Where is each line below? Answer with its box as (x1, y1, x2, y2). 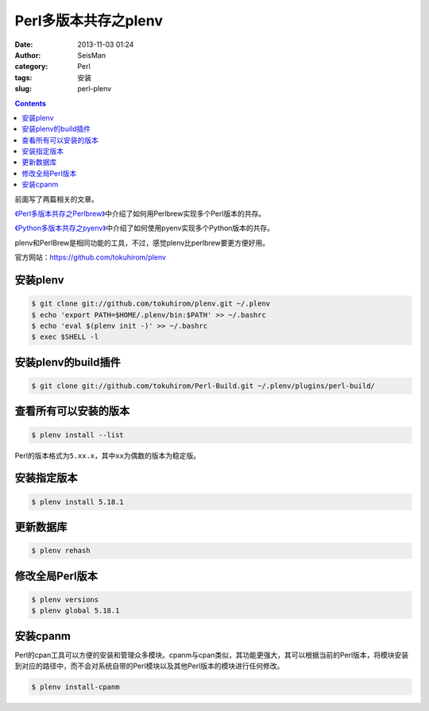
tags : (14, 72, 33, 83)
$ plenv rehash (31, 546, 91, 555)
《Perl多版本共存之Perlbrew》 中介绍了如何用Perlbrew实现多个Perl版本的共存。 (14, 209, 266, 218)
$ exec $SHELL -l (31, 332, 99, 341)
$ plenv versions (31, 595, 99, 604)
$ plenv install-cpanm (31, 682, 120, 691)
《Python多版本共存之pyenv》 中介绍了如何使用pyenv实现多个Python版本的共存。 (14, 223, 274, 233)
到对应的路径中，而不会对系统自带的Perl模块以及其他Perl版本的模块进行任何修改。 (14, 661, 284, 671)
